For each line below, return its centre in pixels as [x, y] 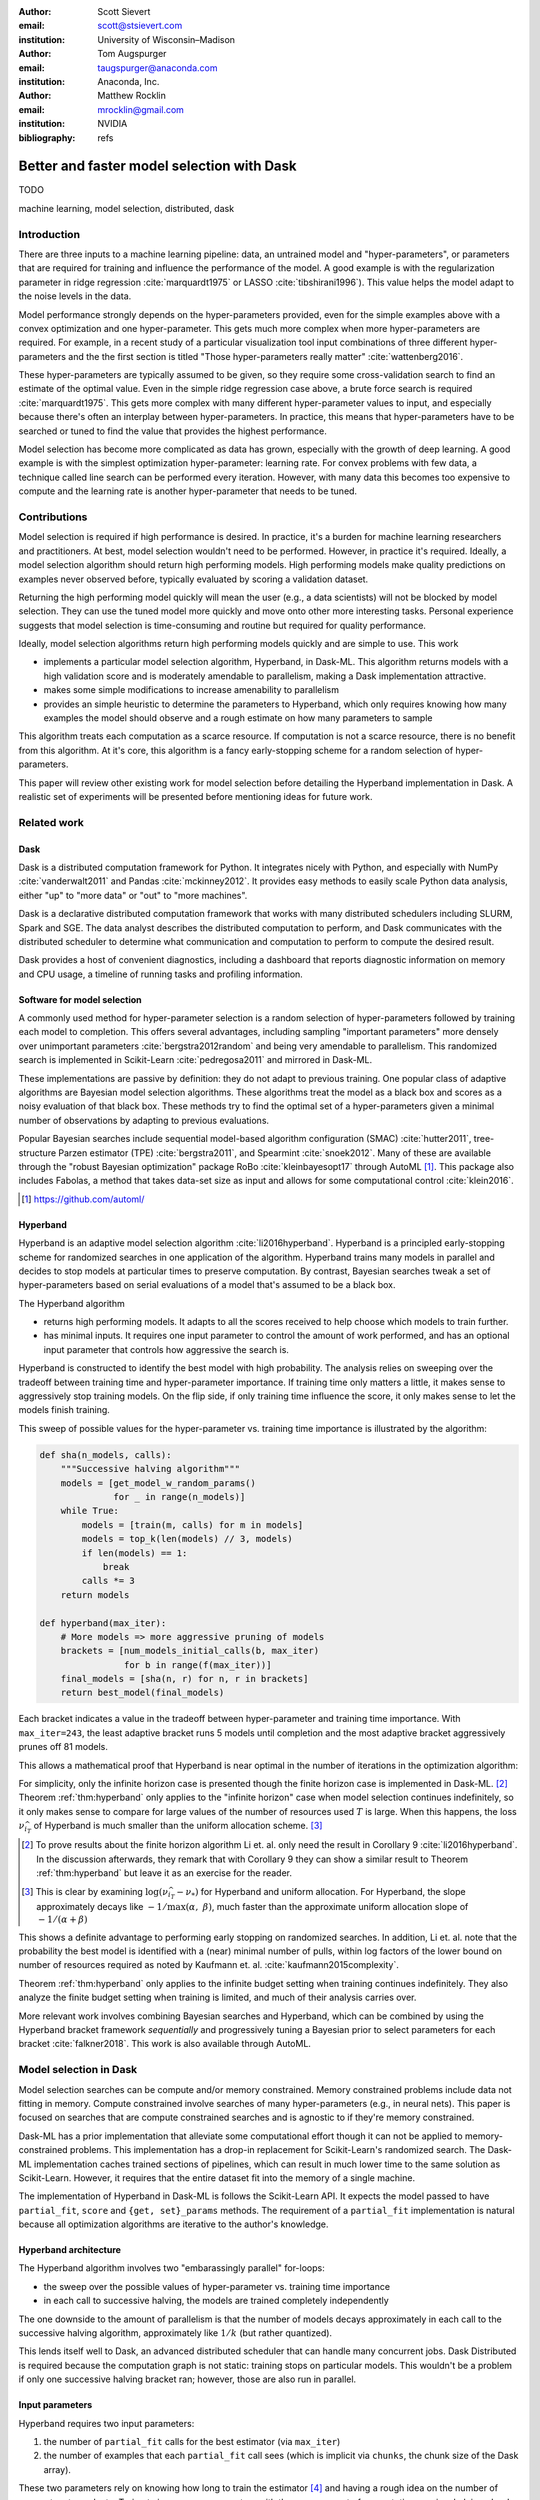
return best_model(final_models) [142, 1693]
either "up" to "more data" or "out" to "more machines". [133, 895]
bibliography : [47, 137]
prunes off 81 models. [63, 1747]
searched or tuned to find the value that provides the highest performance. [172, 431]
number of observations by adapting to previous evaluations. [144, 1120]
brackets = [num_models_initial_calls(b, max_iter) [190, 1651]
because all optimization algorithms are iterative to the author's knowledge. [173, 2224]
